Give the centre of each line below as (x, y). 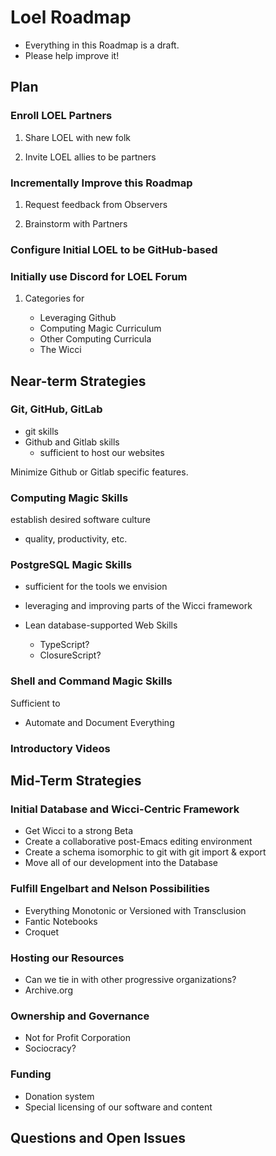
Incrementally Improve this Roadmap (101, 183)
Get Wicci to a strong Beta (79, 831)
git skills (41, 431)
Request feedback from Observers (96, 204)
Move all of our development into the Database (121, 863)
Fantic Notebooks (61, 921)
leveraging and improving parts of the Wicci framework (138, 606)
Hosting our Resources (67, 958)
